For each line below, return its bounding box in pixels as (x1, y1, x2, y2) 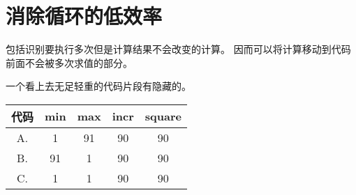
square (144, 108, 181, 125)
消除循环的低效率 (6, 1, 163, 30)
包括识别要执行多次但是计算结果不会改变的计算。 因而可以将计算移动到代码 (6, 42, 351, 56)
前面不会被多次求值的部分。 (6, 55, 133, 70)
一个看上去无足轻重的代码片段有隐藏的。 (6, 79, 191, 93)
